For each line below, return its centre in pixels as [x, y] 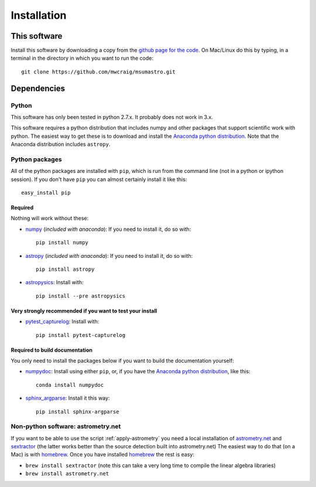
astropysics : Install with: [54, 282]
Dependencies [38, 88]
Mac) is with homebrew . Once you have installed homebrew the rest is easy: [102, 455]
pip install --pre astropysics [81, 296]
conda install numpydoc [70, 385]
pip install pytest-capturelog [81, 335]
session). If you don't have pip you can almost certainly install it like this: [99, 179]
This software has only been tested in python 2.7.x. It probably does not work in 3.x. [112, 117]
